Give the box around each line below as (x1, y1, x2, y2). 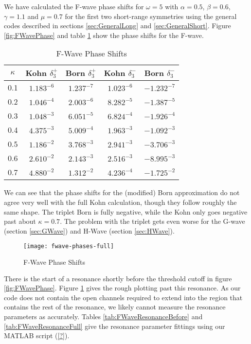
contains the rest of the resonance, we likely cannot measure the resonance (4, 302, 226, 312)
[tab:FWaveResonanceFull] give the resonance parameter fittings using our (4, 321, 225, 331)
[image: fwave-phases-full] (23, 243, 114, 250)
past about (4, 216, 36, 226)
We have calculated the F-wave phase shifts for (4, 1, 144, 11)
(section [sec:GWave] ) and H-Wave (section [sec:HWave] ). (4, 225, 175, 235)
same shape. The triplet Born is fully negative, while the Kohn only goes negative (4, 206, 248, 217)
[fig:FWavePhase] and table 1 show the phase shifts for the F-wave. (4, 30, 204, 40)
